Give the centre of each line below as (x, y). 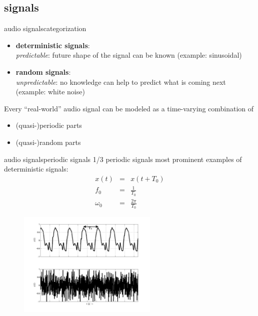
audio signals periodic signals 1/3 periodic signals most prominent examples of (123, 159)
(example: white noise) (50, 92)
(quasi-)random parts (48, 142)
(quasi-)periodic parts (49, 125)
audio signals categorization (45, 28)
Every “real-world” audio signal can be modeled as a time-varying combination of (129, 108)
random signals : (43, 71)
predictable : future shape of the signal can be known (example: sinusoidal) (129, 55)
